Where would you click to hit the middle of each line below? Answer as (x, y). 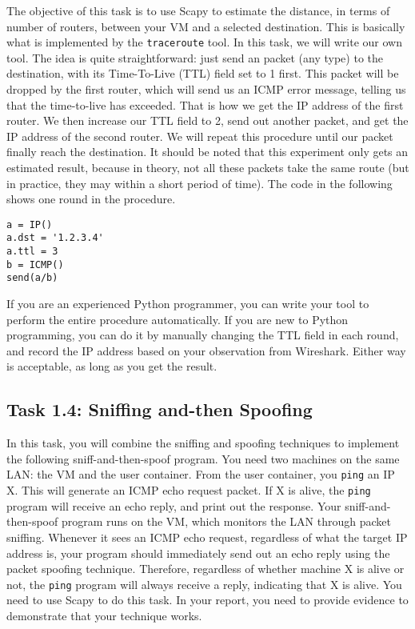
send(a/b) (32, 278)
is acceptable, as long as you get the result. (112, 366)
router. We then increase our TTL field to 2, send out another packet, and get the (207, 120)
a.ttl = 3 (32, 252)
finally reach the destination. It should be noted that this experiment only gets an (207, 152)
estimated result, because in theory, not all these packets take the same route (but (208, 167)
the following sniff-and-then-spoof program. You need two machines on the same (203, 458)
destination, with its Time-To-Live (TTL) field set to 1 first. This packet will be (203, 73)
